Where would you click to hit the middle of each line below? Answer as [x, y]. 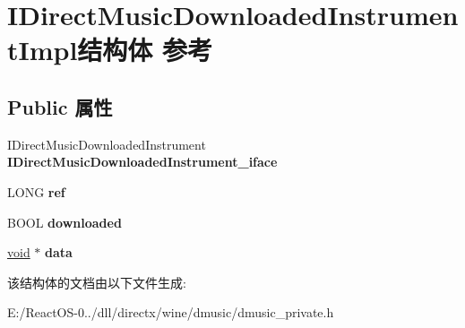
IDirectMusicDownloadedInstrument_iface [142, 162]
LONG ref [36, 191]
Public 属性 [60, 106]
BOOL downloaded [65, 222]
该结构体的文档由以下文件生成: [97, 282]
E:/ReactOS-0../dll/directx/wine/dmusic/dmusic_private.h [171, 312]
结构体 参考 [145, 50]
